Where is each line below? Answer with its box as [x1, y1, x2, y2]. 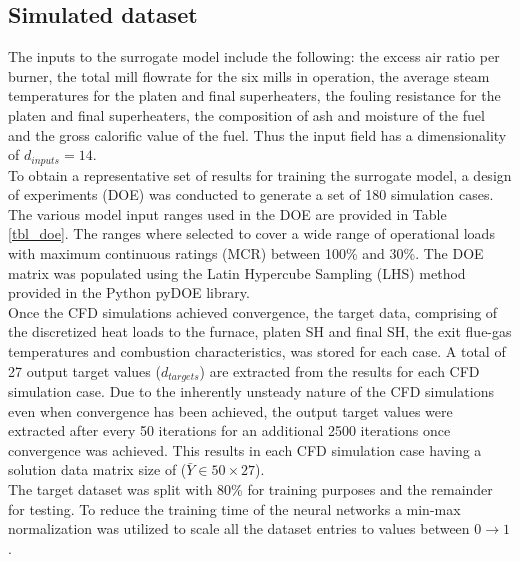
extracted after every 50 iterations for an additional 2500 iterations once [8, 420, 451, 441]
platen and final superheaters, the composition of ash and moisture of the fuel [8, 104, 485, 125]
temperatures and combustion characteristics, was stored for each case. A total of [8, 340, 506, 361]
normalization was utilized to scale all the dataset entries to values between [8, 518, 470, 539]
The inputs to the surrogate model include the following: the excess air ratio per [8, 46, 500, 67]
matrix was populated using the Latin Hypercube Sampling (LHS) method [8, 262, 466, 283]
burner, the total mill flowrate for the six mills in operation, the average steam [8, 65, 490, 86]
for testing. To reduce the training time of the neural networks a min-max [8, 498, 461, 519]
